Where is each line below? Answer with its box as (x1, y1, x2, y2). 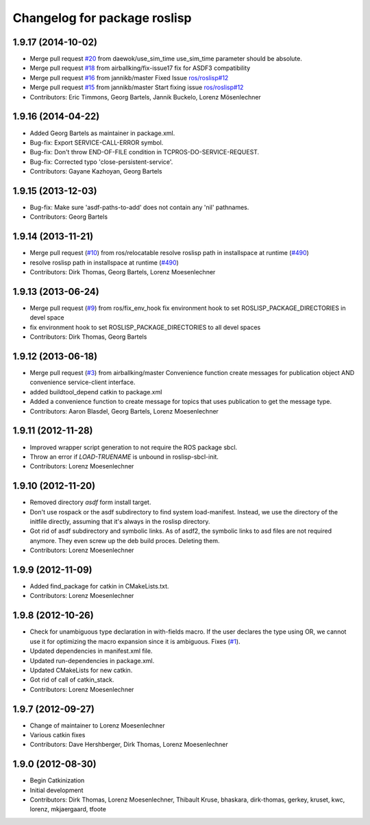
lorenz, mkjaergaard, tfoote (29, 805, 106, 813)
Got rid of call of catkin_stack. (29, 675, 114, 684)
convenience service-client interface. (29, 378, 136, 387)
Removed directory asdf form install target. (29, 498, 151, 507)
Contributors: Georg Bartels (29, 213, 108, 221)
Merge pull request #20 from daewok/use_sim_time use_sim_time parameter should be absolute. (29, 55, 303, 63)
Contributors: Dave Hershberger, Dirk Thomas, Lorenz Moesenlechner (29, 741, 229, 749)
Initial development (29, 786, 84, 794)
